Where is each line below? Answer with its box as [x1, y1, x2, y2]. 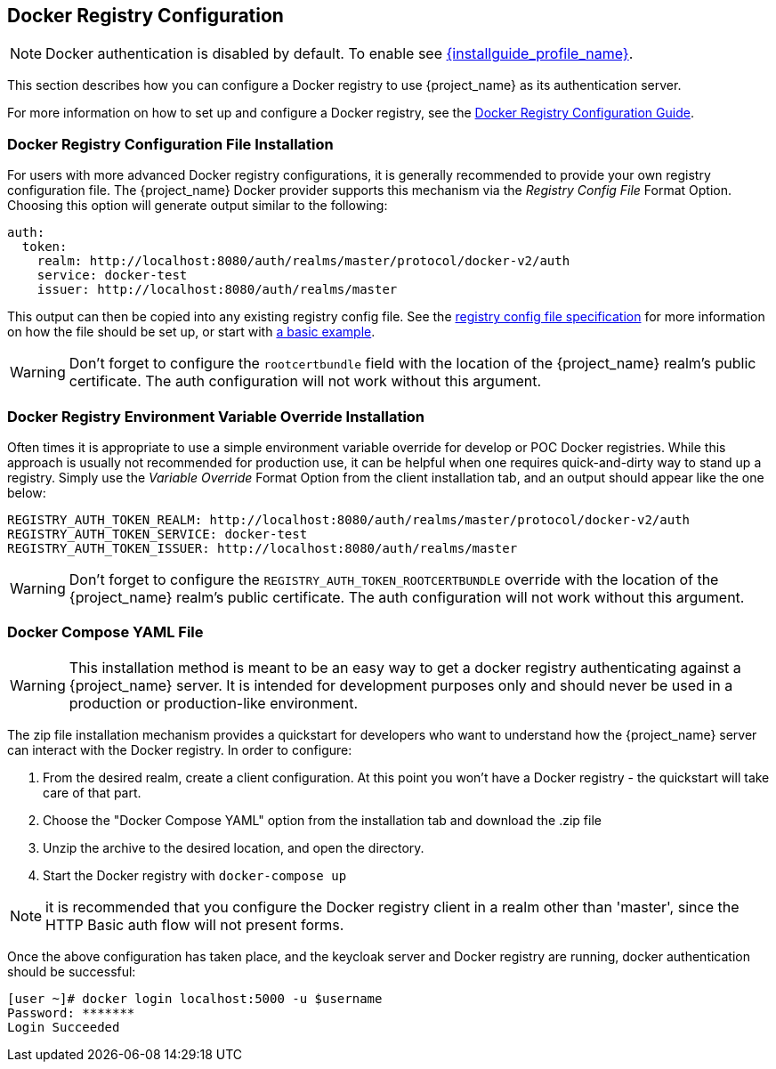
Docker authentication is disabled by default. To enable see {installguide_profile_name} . [45, 45, 634, 63]
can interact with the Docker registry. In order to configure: [7, 741, 352, 757]
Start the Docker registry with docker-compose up [43, 867, 347, 883]
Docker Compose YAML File [7, 623, 204, 642]
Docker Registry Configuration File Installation [7, 134, 334, 153]
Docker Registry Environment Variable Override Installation [7, 407, 425, 425]
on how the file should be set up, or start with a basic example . [7, 324, 376, 340]
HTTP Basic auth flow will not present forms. [45, 915, 344, 934]
